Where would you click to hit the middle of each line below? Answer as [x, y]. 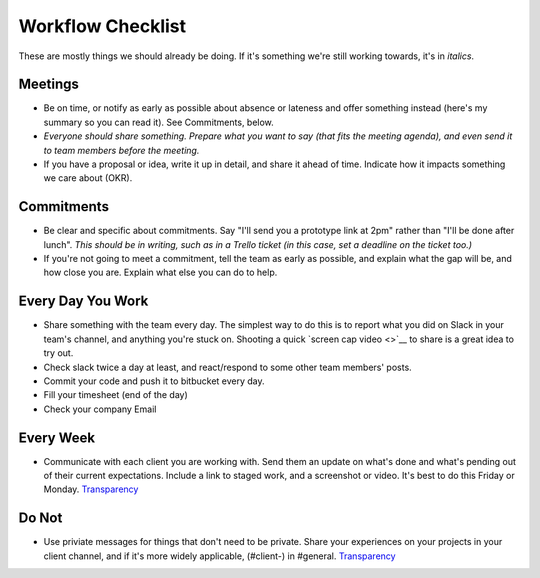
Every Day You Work [83, 301]
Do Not [40, 518]
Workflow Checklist [102, 26]
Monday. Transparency [91, 489]
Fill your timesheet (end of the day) [116, 395]
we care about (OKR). [88, 178]
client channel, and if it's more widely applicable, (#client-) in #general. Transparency [219, 556]
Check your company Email [100, 409]
